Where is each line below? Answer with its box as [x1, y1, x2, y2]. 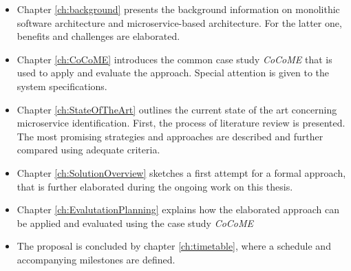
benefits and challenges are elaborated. [17, 29, 180, 43]
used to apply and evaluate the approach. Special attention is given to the [17, 65, 330, 80]
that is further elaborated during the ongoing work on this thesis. [17, 179, 293, 193]
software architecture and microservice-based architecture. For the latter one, [17, 15, 342, 30]
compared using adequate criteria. [17, 142, 160, 157]
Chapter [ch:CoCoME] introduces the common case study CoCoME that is [17, 52, 332, 66]
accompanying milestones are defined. [17, 252, 175, 266]
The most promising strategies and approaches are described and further [17, 129, 323, 143]
